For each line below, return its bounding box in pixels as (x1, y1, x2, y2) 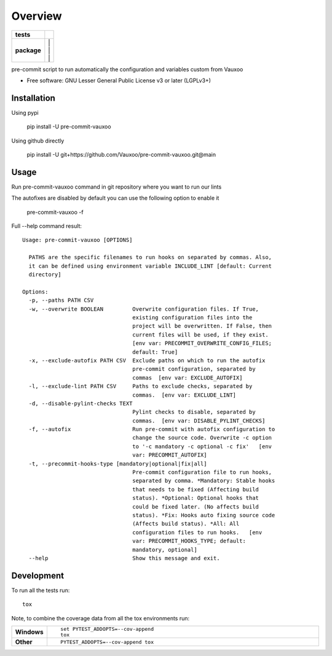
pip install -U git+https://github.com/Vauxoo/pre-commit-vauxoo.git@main (26, 151, 216, 158)
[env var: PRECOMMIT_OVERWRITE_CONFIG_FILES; (132, 340, 272, 347)
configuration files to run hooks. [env (132, 529, 263, 536)
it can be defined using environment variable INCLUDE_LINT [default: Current (28, 262, 272, 270)
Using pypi (11, 109, 39, 116)
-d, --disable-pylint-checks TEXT (28, 400, 133, 407)
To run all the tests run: (11, 587, 70, 594)
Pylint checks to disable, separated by (132, 408, 256, 416)
